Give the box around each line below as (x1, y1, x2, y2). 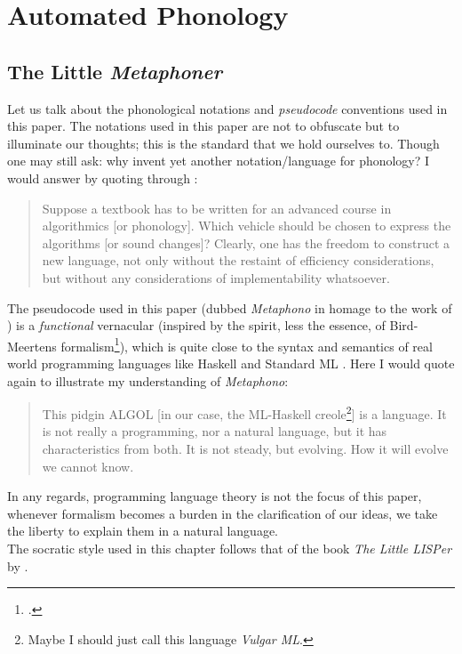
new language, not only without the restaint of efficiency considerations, (42, 251, 434, 270)
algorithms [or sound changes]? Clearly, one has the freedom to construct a (42, 233, 450, 252)
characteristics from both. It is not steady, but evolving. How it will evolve (42, 439, 449, 457)
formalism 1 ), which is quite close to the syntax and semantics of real (60, 334, 433, 355)
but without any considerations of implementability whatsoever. (42, 268, 390, 287)
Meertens (7, 336, 57, 355)
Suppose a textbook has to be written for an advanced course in (42, 198, 392, 217)
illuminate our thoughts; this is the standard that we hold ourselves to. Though (7, 133, 440, 152)
